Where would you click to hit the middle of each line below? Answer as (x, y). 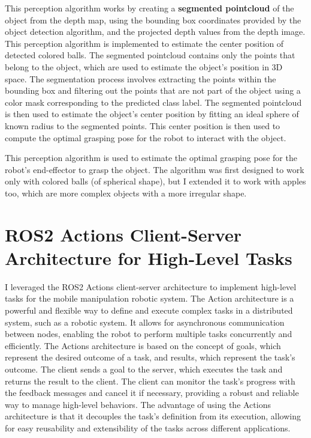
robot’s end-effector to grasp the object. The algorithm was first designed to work (155, 169)
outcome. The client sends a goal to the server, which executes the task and (144, 369)
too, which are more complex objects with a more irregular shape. (126, 193)
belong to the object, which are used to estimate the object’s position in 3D (144, 66)
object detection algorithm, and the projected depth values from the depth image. (155, 32)
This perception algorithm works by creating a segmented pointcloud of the (150, 8)
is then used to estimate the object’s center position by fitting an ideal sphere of (152, 114)
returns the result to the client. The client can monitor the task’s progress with (150, 381)
